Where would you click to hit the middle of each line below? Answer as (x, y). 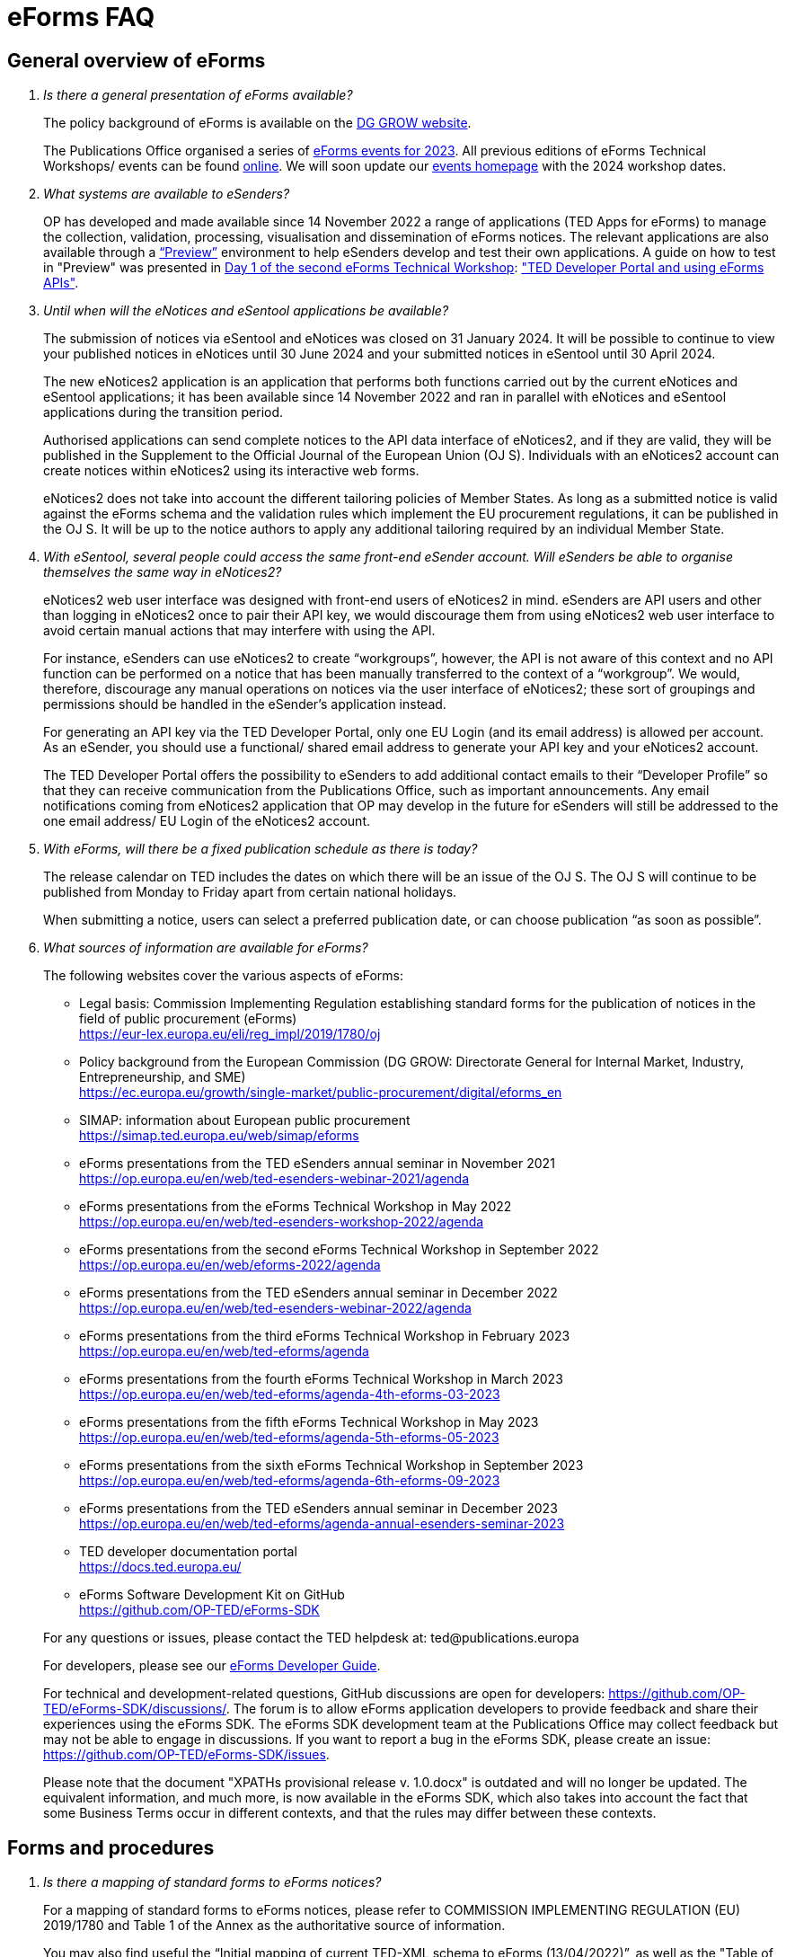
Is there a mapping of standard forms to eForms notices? (212, 1882)
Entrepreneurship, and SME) (163, 1077)
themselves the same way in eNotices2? (163, 572)
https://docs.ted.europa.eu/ (160, 1567)
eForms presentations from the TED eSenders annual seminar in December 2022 (318, 1293)
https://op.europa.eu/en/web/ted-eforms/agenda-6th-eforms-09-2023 (290, 1481)
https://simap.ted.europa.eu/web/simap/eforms (219, 1136)
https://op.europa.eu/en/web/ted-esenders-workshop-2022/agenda (282, 1222)
